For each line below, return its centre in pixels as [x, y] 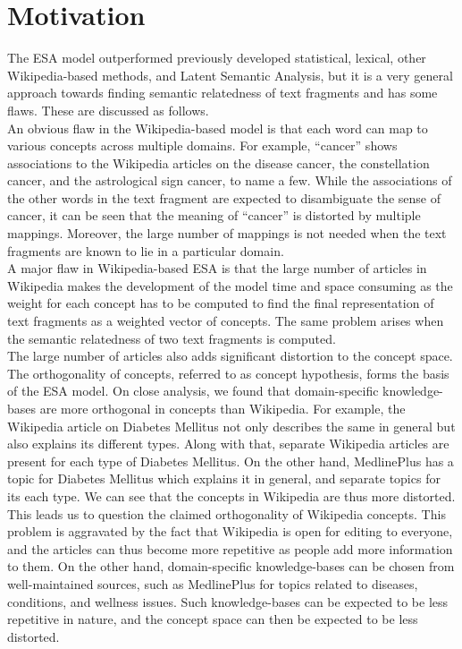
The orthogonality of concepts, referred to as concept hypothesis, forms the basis [228, 373]
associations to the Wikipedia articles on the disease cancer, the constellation [218, 162]
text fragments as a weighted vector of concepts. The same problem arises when [226, 321]
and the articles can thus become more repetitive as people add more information [230, 548]
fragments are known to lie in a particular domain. [146, 250]
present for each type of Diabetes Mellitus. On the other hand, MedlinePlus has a [231, 461]
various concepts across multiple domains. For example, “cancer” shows [202, 145]
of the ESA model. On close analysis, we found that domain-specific [193, 391]
